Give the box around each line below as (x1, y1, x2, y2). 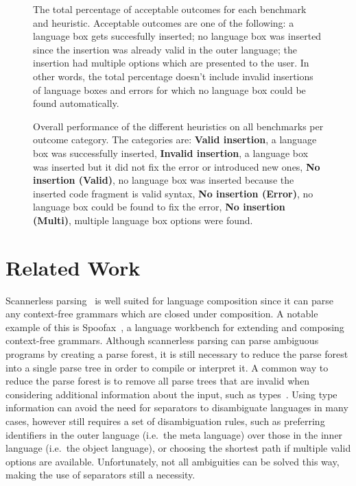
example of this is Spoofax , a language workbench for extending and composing (5, 319, 344, 334)
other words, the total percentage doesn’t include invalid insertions (33, 69, 313, 83)
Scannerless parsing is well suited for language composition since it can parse (5, 293, 333, 307)
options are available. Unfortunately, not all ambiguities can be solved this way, (5, 454, 340, 468)
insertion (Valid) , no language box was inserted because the (33, 173, 294, 187)
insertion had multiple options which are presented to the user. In (33, 56, 309, 70)
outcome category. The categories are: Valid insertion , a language (33, 132, 317, 147)
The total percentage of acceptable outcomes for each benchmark (33, 2, 307, 16)
